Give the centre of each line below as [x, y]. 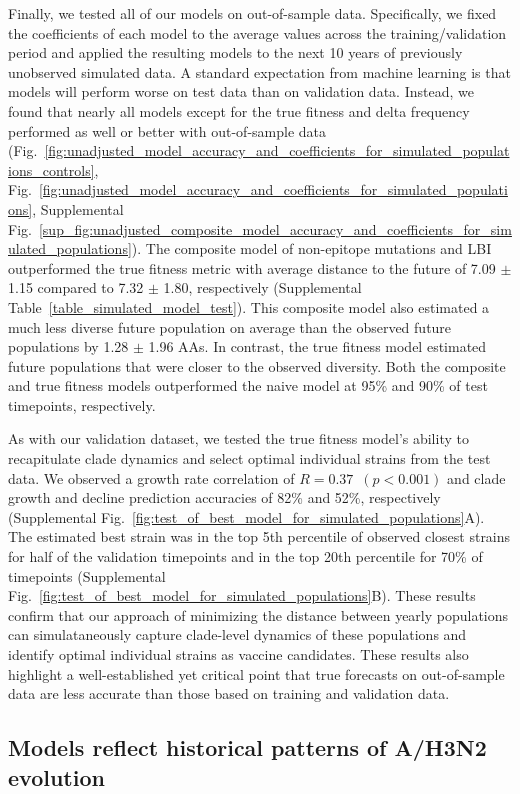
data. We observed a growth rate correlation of [151, 477]
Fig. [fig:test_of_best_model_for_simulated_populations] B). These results [242, 595]
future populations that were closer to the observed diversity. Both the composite [257, 365]
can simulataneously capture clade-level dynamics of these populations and [237, 634]
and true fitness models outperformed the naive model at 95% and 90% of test [248, 385]
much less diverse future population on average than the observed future [230, 326]
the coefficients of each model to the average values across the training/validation [257, 32]
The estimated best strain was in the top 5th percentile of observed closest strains [259, 536]
